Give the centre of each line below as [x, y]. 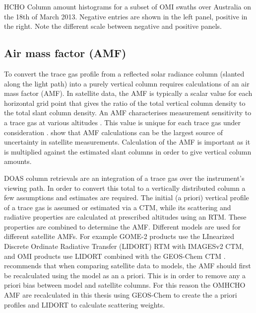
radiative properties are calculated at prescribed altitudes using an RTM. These [125, 217]
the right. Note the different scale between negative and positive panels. [113, 26]
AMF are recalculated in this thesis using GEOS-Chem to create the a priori [121, 295]
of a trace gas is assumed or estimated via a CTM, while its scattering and [118, 207]
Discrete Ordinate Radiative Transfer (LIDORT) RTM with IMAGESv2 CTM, [124, 246]
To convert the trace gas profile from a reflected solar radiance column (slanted [124, 73]
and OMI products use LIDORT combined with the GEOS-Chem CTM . [115, 256]
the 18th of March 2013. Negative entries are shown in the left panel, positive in [126, 16]
